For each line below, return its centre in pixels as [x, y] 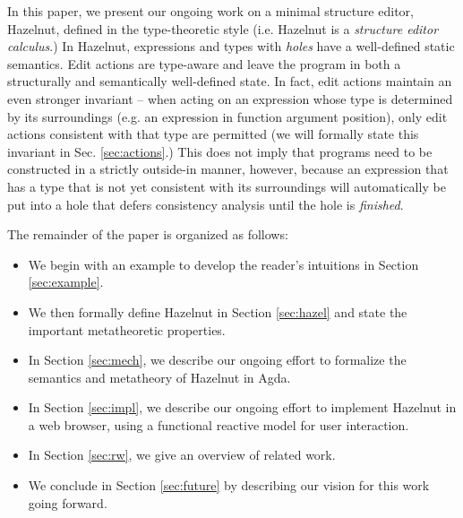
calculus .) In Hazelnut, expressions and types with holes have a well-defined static [231, 46]
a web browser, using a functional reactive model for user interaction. [219, 424]
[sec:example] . [66, 282]
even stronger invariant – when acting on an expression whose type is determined [230, 98]
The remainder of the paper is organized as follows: [148, 234]
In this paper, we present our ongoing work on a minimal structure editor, [210, 11]
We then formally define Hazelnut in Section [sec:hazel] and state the [218, 311]
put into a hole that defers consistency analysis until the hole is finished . [206, 204]
